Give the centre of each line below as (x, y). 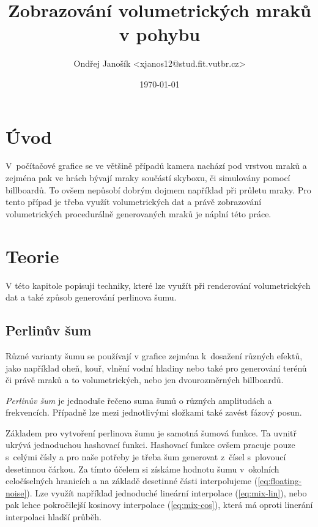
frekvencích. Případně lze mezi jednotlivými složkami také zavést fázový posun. (154, 412)
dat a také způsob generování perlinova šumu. (91, 297)
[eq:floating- (280, 481)
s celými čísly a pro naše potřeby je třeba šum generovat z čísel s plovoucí (146, 457)
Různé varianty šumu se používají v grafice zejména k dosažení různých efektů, (154, 355)
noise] (16, 492)
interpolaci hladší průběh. (54, 517)
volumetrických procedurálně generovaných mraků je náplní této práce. (139, 213)
